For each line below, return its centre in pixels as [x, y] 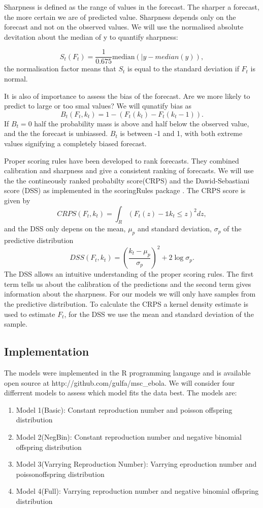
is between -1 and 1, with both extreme [181, 133]
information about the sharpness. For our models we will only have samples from [130, 294]
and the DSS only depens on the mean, [65, 229]
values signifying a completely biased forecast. [75, 143]
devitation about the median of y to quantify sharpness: [91, 36]
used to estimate [30, 314]
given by [17, 200]
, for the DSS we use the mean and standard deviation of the [159, 314]
